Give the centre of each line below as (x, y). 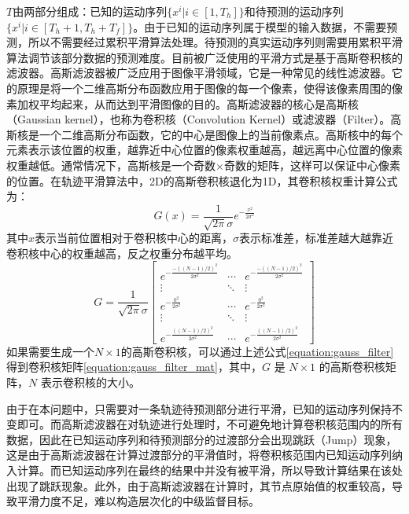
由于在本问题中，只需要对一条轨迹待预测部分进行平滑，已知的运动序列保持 (199, 408)
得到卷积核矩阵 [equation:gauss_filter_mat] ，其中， (134, 367)
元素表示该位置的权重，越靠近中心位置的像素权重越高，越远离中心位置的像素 (204, 150)
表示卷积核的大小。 (90, 382)
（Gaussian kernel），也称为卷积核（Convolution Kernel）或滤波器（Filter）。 (199, 119)
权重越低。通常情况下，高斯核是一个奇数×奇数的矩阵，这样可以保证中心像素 (203, 165)
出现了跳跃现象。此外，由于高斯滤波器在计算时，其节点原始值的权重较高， (199, 485)
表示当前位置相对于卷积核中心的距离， (134, 238)
